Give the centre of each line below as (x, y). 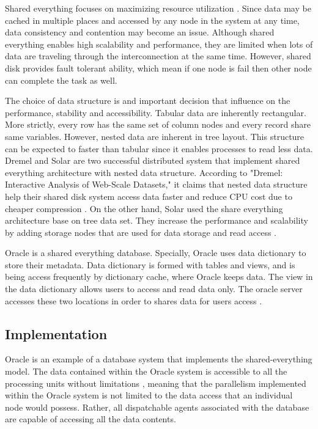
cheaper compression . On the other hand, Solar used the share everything (144, 208)
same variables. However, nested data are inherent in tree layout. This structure (155, 136)
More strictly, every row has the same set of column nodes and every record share (158, 124)
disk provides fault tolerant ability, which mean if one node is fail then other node (158, 68)
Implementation (56, 333)
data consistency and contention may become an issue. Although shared (140, 32)
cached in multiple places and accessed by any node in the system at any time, (152, 20)
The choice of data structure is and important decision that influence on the (148, 101)
